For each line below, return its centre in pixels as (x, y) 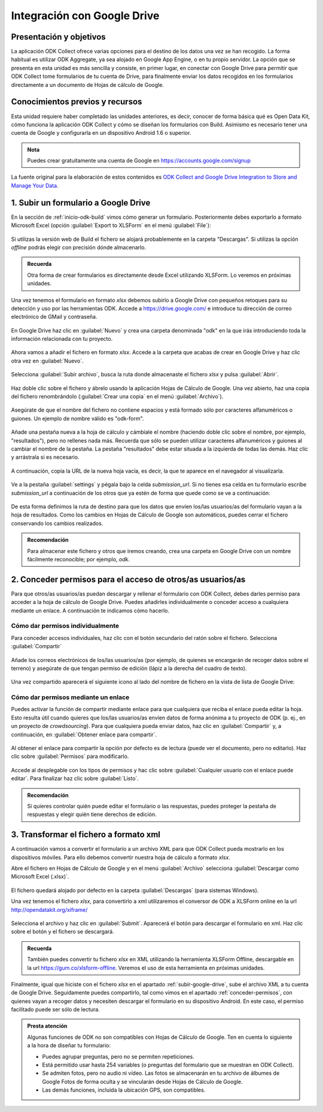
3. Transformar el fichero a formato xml (86, 835)
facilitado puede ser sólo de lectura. (55, 1010)
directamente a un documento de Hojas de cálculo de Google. (88, 84)
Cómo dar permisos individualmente (65, 626)
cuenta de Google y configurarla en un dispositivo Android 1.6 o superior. (101, 133)
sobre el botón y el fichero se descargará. (63, 932)
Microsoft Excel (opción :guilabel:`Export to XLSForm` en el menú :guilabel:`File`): (111, 225)
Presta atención (47, 1026)
